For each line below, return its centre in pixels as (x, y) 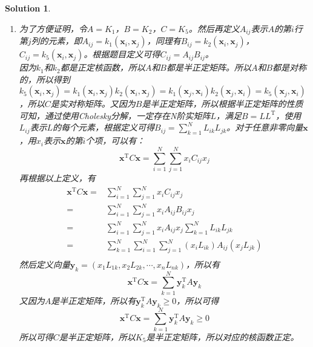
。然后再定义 (214, 28)
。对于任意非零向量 (265, 127)
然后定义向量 (44, 264)
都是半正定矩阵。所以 (209, 67)
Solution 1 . (28, 8)
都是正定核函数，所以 (103, 67)
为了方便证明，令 (53, 28)
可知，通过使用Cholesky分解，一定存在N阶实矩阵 (115, 115)
